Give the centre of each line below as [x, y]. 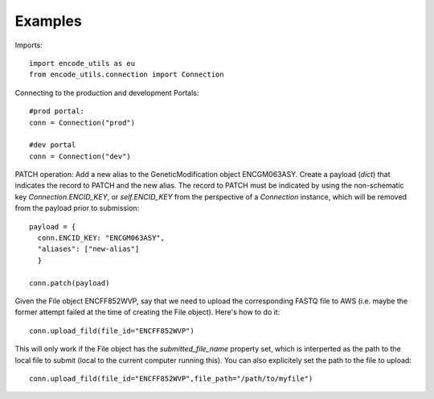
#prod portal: [57, 111]
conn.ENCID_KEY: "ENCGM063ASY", [101, 238]
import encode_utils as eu [82, 63]
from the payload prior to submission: [77, 208]
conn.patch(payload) [70, 283]
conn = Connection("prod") [82, 122]
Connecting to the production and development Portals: [107, 93]
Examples [48, 21]
